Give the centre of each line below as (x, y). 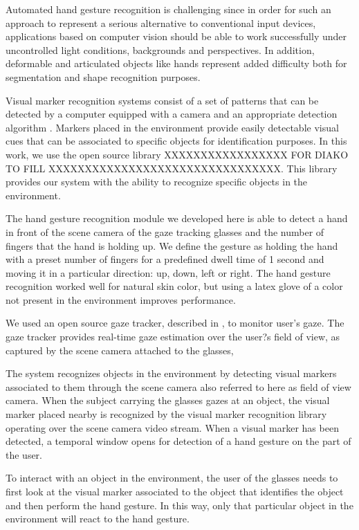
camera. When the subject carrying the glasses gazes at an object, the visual (168, 400)
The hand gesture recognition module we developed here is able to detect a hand (177, 218)
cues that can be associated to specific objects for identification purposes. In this (176, 141)
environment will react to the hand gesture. (98, 519)
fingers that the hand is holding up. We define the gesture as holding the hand (172, 245)
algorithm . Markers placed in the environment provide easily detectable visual (172, 127)
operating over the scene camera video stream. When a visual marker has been (172, 427)
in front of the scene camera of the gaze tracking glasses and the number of (165, 231)
